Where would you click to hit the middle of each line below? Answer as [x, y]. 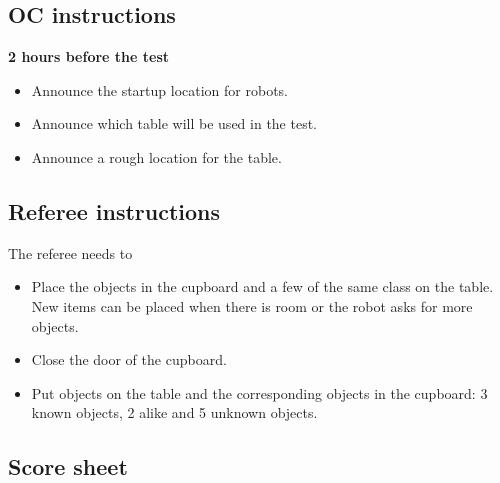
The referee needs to [70, 252]
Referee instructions [114, 210]
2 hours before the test [89, 56]
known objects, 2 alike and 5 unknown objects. [174, 412]
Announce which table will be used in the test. [174, 123]
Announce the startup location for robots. [159, 89]
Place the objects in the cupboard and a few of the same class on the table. [262, 286]
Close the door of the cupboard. [129, 359]
